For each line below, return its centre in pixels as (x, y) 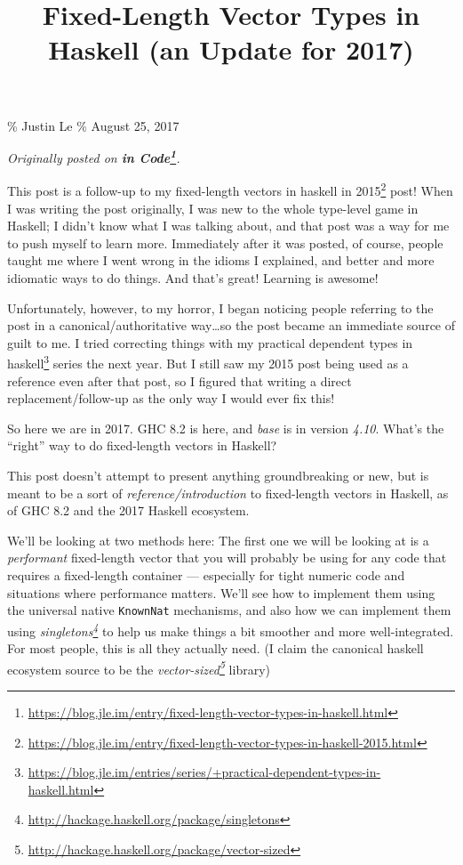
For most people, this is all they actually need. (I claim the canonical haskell (216, 648)
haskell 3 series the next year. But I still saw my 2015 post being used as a (208, 362)
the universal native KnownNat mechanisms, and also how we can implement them (229, 610)
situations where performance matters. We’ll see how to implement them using (221, 592)
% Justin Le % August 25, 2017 (93, 125)
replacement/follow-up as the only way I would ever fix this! (171, 398)
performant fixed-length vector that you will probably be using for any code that (227, 558)
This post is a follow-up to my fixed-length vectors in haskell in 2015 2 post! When (230, 190)
